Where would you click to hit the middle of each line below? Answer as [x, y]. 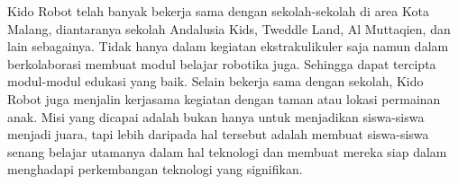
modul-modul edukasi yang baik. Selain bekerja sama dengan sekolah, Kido [215, 81]
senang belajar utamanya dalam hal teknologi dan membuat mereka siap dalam [227, 151]
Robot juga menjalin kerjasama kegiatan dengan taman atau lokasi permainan [224, 98]
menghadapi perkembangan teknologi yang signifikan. [155, 169]
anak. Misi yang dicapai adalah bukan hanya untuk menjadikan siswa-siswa [216, 116]
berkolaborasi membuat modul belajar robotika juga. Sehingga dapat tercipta [222, 63]
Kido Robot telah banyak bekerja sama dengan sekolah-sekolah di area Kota [218, 11]
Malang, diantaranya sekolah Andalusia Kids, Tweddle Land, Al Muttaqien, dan [229, 28]
